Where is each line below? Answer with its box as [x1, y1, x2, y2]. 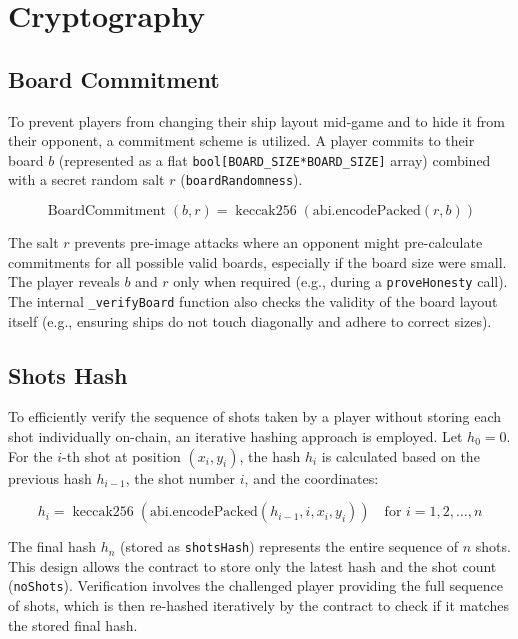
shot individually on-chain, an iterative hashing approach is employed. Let [8, 425, 463, 446]
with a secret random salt [8, 169, 165, 190]
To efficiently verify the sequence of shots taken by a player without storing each [8, 406, 502, 427]
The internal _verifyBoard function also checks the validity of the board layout [8, 290, 498, 311]
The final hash [8, 536, 96, 557]
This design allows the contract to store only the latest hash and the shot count [8, 555, 497, 576]
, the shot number [125, 467, 236, 488]
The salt [8, 232, 59, 253]
